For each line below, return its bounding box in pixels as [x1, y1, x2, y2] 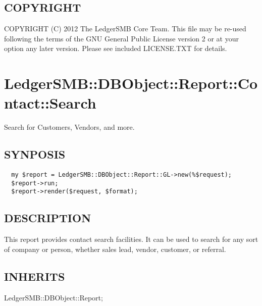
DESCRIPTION [4, 210, 91, 226]
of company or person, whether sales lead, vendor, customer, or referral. [4, 243, 226, 254]
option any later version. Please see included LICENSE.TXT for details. [4, 43, 227, 54]
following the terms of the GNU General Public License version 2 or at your [4, 33, 239, 43]
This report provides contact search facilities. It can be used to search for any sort [4, 234, 258, 244]
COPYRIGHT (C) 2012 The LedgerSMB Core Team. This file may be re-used [4, 23, 246, 34]
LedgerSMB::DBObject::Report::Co [4, 73, 258, 93]
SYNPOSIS [4, 146, 66, 162]
